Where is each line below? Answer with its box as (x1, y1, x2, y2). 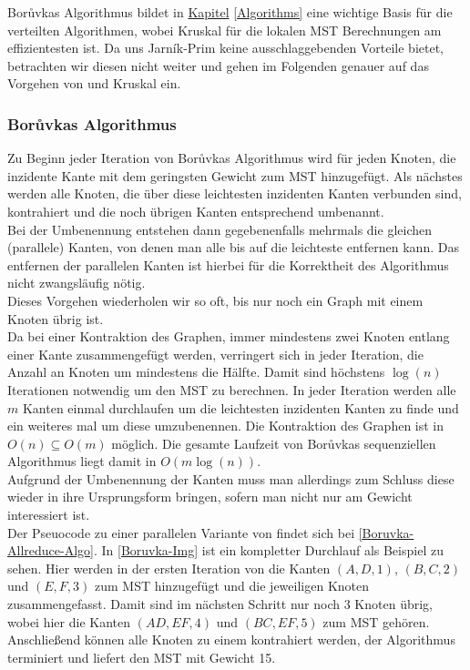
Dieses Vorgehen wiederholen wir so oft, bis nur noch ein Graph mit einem (7, 290, 424, 310)
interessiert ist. (7, 505, 90, 524)
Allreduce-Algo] (7, 541, 94, 560)
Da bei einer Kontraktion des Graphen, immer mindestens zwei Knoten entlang (7, 327, 450, 346)
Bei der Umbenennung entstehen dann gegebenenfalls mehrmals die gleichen (7, 219, 432, 239)
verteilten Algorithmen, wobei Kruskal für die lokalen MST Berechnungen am (7, 20, 442, 39)
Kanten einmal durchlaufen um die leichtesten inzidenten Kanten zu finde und (22, 398, 459, 417)
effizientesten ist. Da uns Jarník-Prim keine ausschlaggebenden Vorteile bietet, (7, 38, 444, 57)
